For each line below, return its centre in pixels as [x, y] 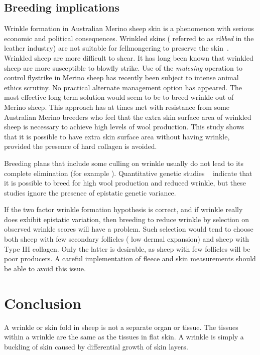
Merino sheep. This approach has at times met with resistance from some [117, 107]
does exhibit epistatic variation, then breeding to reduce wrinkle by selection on [127, 219]
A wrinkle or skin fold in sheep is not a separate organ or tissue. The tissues [121, 327]
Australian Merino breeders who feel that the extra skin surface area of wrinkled [128, 117]
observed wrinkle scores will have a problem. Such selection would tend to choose [129, 229]
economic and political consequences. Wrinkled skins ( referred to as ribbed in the [129, 38]
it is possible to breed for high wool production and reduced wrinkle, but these [125, 183]
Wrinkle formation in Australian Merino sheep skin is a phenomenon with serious [129, 28]
